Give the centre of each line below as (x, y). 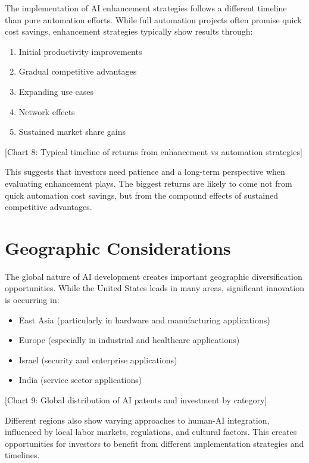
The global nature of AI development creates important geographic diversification (154, 276)
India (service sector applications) (80, 380)
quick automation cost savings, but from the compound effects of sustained (141, 195)
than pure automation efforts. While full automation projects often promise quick (153, 19)
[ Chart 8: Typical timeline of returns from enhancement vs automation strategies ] (154, 151)
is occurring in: (32, 300)
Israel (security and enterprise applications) (98, 359)
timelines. (22, 455)
